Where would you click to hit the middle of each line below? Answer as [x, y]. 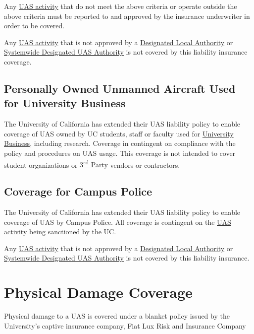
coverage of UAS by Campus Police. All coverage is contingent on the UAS [118, 222]
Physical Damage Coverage [98, 292]
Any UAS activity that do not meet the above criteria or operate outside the [121, 6]
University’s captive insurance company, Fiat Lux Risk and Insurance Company [125, 325]
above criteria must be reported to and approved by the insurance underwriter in [127, 16]
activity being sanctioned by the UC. [60, 232]
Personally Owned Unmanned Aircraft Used [120, 88]
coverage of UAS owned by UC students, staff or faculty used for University [119, 133]
